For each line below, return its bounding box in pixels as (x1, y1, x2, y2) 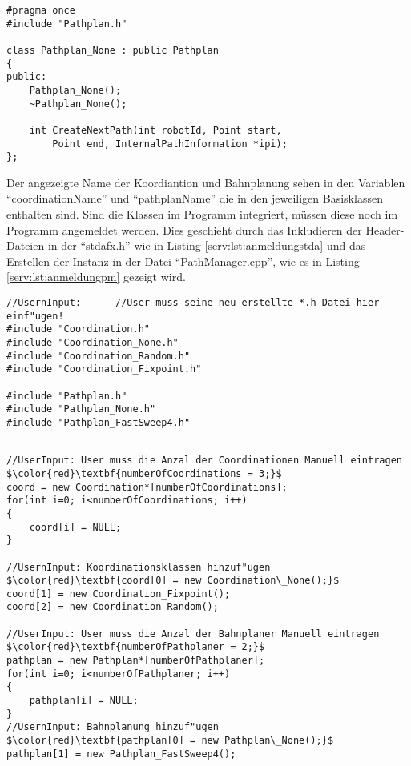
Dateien (6, 237, 45, 254)
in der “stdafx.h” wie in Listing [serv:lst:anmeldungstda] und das (47, 237, 366, 254)
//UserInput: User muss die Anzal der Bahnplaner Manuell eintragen (6, 628, 380, 640)
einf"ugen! (6, 310, 64, 322)
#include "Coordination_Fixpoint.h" (6, 363, 202, 375)
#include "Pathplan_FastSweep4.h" (6, 416, 191, 428)
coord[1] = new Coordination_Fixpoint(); (6, 588, 231, 600)
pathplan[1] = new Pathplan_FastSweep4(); (6, 748, 236, 760)
